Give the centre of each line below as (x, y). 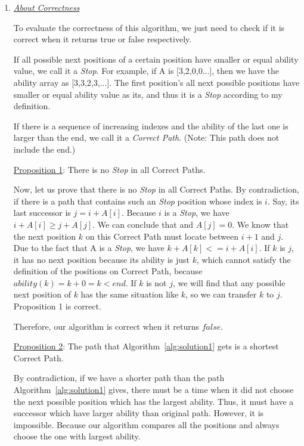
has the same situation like (130, 294)
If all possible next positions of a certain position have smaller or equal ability (156, 59)
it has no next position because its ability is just (102, 259)
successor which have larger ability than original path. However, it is (139, 413)
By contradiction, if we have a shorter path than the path (119, 378)
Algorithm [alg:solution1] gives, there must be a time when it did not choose (153, 390)
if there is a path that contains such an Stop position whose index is (138, 201)
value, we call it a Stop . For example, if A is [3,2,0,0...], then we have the (146, 71)
